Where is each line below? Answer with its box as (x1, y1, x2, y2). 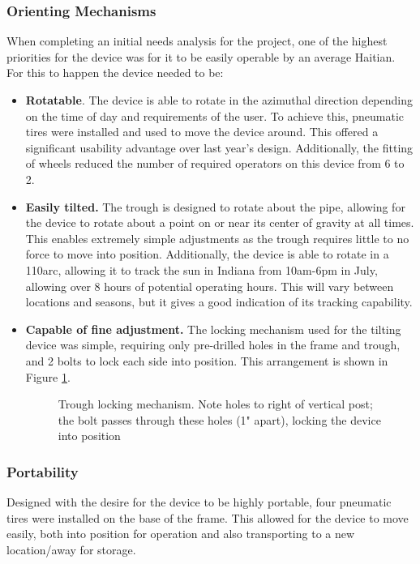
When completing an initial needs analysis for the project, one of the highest (6, 32, 388, 49)
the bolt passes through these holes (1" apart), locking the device (58, 411, 381, 428)
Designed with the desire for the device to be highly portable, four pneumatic (6, 493, 392, 511)
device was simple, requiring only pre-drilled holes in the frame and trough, (25, 336, 401, 353)
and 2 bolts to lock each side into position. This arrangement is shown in (25, 352, 388, 369)
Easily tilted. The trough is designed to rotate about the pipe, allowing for (25, 198, 405, 215)
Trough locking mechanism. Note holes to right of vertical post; (58, 395, 373, 412)
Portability (6, 461, 79, 481)
